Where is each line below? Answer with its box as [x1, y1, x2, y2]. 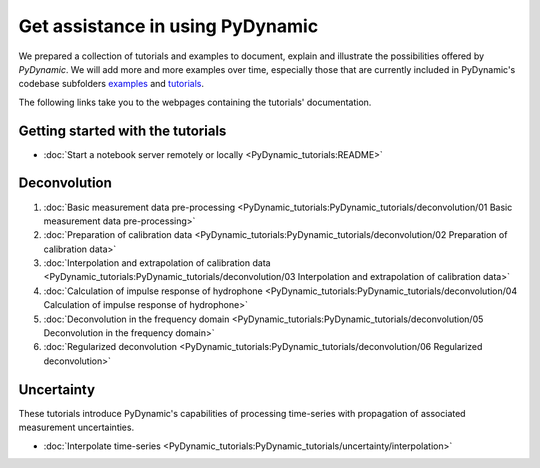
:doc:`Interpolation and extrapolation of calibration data [43, 257, 271, 269]
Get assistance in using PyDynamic [18, 15, 319, 37]
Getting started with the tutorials [18, 122, 227, 139]
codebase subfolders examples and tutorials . [18, 78, 205, 90]
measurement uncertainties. [18, 421, 135, 434]
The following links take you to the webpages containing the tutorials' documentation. [18, 96, 372, 108]
